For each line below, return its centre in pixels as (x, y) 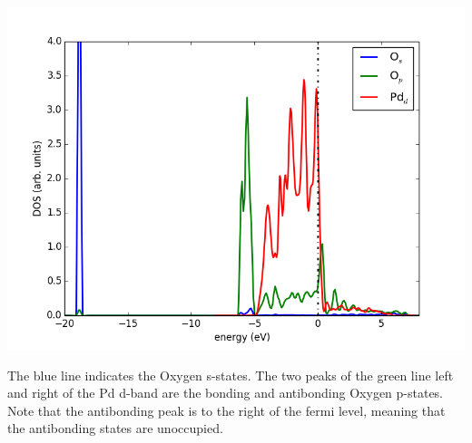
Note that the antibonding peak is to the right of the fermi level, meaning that (226, 410)
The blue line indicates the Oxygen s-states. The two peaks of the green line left (231, 375)
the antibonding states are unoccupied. (115, 428)
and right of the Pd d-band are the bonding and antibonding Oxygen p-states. (226, 393)
